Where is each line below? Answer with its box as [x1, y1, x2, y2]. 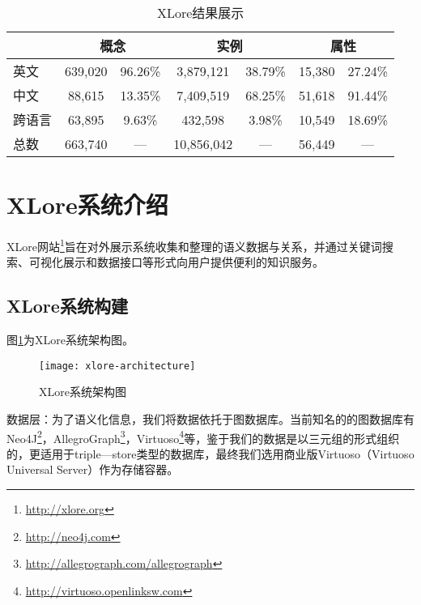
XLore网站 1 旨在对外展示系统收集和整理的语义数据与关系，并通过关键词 [6, 236, 382, 254]
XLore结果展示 [156, 3, 245, 22]
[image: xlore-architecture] [39, 360, 196, 372]
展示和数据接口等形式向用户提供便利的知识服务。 [62, 254, 324, 271]
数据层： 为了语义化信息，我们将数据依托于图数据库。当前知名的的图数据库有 [6, 411, 415, 428]
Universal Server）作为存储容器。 [6, 461, 179, 478]
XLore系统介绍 [6, 188, 168, 221]
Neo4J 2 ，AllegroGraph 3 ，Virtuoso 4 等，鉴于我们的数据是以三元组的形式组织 [6, 427, 400, 446]
